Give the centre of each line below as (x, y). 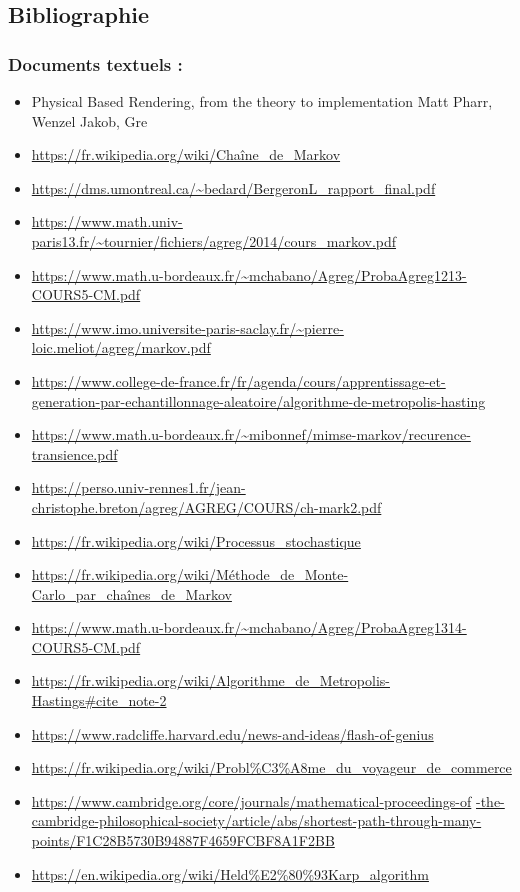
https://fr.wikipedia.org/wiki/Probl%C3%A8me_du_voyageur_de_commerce (271, 767)
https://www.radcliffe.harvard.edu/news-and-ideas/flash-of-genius (232, 733)
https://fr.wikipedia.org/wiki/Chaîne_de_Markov (186, 154)
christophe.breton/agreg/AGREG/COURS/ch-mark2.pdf (206, 506)
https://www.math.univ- (107, 221)
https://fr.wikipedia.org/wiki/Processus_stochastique (196, 540)
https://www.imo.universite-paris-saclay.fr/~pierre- (187, 327)
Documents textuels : (95, 63)
